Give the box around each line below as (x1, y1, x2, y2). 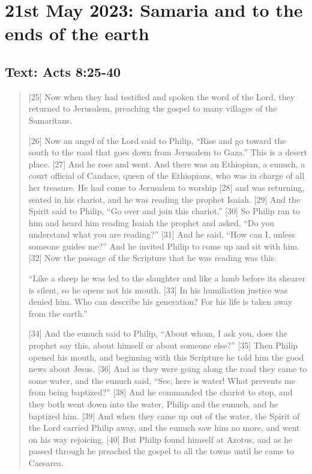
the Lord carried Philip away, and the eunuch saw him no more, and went (28, 421, 300, 434)
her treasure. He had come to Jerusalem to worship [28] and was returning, (28, 181, 305, 193)
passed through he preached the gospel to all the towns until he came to (28, 445, 294, 457)
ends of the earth (5, 21, 149, 46)
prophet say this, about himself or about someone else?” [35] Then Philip (28, 339, 298, 352)
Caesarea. (28, 456, 64, 469)
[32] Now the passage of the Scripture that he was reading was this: (28, 251, 277, 264)
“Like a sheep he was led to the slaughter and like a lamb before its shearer (28, 272, 305, 284)
